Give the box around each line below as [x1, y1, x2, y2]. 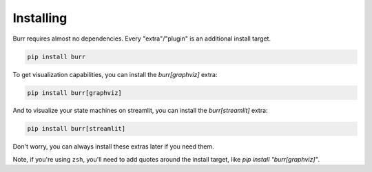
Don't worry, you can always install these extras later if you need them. [12, 142, 215, 151]
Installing [12, 10, 68, 25]
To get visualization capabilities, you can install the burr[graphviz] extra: [12, 70, 218, 78]
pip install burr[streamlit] [27, 125, 126, 133]
